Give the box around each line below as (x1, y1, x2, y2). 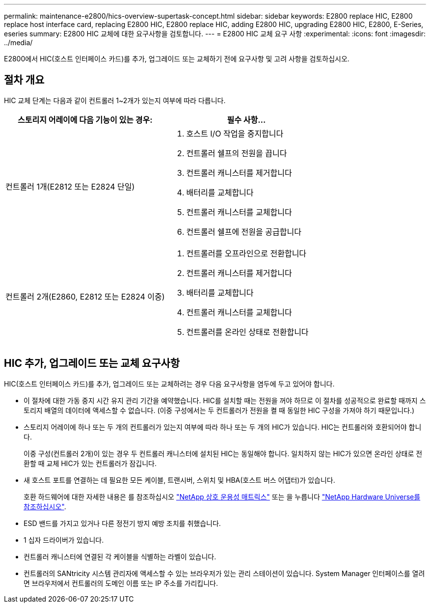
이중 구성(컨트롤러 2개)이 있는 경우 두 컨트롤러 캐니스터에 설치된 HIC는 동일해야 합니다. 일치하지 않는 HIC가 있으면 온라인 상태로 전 (24, 449, 423, 458)
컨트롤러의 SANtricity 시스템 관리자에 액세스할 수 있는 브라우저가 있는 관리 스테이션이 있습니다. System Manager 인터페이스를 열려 (24, 569, 425, 578)
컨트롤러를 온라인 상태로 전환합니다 (186, 327, 309, 337)
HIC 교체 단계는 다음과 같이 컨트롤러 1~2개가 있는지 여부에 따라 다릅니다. (4, 96, 226, 105)
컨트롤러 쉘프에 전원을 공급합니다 (186, 226, 301, 237)
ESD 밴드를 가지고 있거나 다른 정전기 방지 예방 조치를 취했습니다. (24, 519, 221, 527)
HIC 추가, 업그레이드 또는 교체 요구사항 (4, 357, 180, 370)
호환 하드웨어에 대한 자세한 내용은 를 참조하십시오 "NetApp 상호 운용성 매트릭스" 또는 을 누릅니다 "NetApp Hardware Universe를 (24, 492, 421, 501)
